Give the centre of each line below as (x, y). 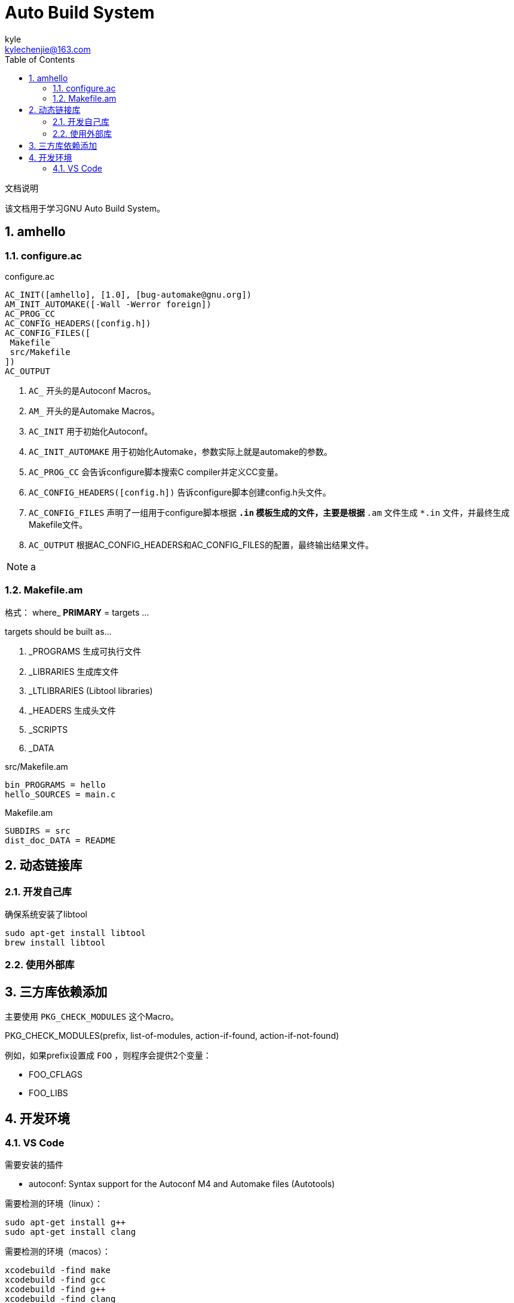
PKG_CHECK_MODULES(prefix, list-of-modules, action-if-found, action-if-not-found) (172, 1036)
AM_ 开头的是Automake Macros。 (94, 411)
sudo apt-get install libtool (76, 933)
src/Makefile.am (36, 766)
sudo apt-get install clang (71, 1232)
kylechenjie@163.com (48, 49)
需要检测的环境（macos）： (58, 1252)
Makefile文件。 (58, 524)
